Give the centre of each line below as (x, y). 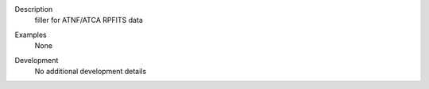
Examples (31, 35)
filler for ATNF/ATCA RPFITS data (89, 20)
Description (34, 9)
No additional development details (91, 71)
